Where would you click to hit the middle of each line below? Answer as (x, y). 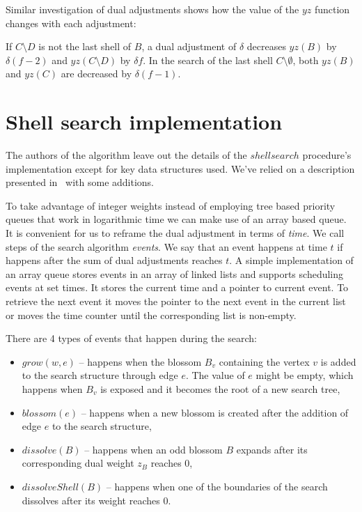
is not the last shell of (85, 46)
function (332, 9)
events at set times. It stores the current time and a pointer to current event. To (177, 287)
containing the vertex (264, 361)
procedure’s (327, 155)
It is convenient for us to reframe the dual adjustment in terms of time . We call (175, 233)
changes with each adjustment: (71, 23)
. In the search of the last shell (208, 60)
